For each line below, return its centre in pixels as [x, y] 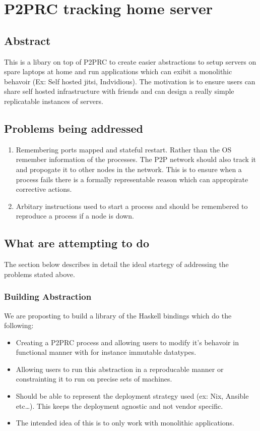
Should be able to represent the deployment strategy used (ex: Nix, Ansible [132, 396]
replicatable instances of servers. [54, 101]
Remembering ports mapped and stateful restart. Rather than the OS [124, 149]
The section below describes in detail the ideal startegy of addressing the [116, 264]
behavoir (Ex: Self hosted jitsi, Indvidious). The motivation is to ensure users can [130, 81]
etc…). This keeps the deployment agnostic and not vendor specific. [119, 406]
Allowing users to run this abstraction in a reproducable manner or [120, 369]
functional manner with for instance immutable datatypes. [106, 352]
